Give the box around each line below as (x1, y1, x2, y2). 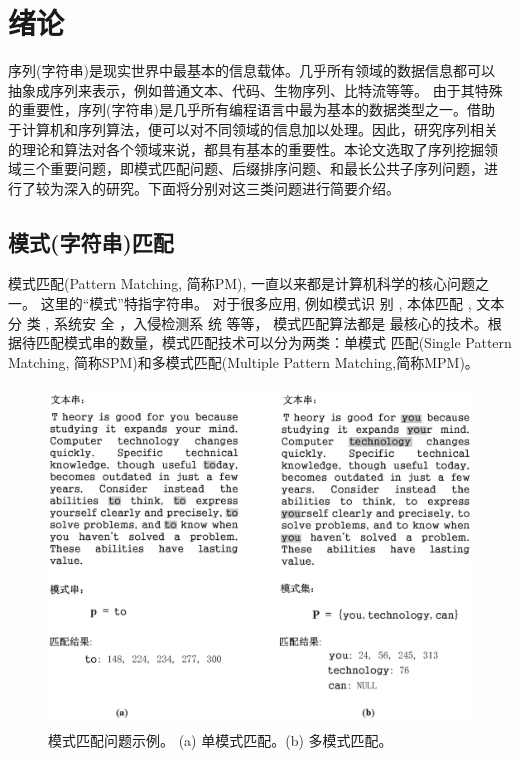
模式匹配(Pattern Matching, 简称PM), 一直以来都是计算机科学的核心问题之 (8, 273, 490, 294)
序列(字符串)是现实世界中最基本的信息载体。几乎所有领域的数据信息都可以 (8, 60, 495, 81)
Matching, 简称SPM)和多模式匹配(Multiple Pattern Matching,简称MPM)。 (8, 351, 479, 372)
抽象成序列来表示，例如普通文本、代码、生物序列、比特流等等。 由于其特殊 (8, 79, 503, 100)
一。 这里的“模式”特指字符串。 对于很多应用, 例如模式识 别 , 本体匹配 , (8, 293, 472, 314)
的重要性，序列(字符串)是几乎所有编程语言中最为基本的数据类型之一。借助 (8, 99, 495, 120)
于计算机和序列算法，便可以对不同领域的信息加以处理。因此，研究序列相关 (8, 118, 498, 139)
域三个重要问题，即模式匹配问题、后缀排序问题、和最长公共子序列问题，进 (8, 158, 498, 179)
